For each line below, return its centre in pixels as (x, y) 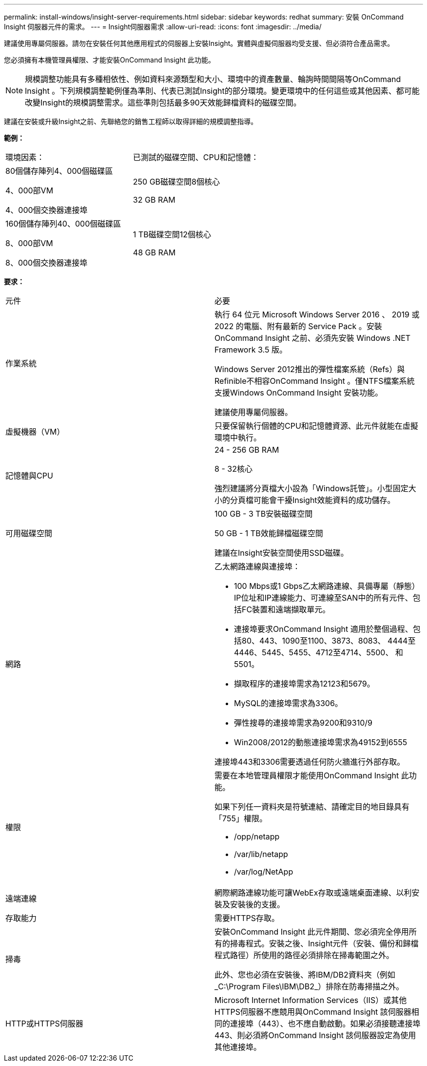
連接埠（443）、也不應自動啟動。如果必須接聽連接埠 (325, 1024)
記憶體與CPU (29, 476)
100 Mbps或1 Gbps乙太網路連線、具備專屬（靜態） (327, 586)
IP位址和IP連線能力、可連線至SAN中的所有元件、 (323, 598)
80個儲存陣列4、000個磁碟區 (59, 171)
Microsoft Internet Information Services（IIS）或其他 (311, 1000)
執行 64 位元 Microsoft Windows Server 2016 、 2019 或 (317, 314)
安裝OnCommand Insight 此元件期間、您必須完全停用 (312, 932)
